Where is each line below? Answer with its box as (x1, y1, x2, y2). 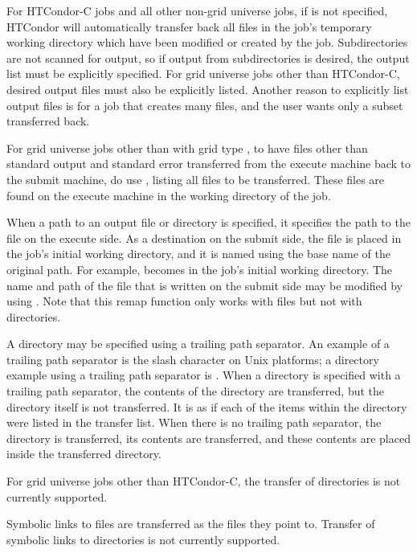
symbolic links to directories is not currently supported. (6, 530, 280, 547)
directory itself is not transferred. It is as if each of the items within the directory (6, 398, 407, 415)
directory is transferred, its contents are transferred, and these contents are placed (6, 429, 411, 446)
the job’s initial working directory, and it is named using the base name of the (6, 245, 391, 262)
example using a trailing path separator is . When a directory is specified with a (6, 367, 401, 383)
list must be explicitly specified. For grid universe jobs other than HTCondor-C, (6, 65, 400, 82)
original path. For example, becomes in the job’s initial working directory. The (6, 260, 393, 277)
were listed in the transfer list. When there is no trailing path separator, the (6, 414, 382, 431)
